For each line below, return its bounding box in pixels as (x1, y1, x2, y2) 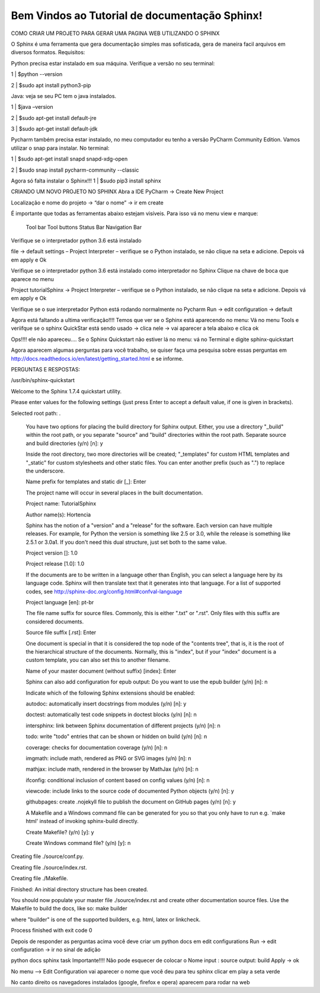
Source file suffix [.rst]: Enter (25, 629, 97, 636)
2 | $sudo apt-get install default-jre (11, 114, 97, 121)
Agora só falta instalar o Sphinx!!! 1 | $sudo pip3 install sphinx (11, 177, 161, 184)
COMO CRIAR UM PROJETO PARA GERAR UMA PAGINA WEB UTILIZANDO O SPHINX (11, 30, 220, 37)
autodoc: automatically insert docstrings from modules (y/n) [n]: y (25, 700, 187, 707)
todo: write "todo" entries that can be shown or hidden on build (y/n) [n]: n (25, 733, 207, 740)
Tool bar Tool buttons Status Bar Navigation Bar (25, 223, 142, 231)
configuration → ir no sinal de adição (11, 945, 101, 953)
